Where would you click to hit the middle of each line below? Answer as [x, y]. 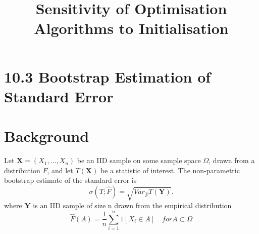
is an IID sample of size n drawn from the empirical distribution [132, 205]
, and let [60, 170]
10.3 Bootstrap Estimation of [108, 76]
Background [47, 136]
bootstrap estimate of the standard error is [70, 180]
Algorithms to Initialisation [131, 28]
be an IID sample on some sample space [139, 160]
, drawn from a [232, 160]
